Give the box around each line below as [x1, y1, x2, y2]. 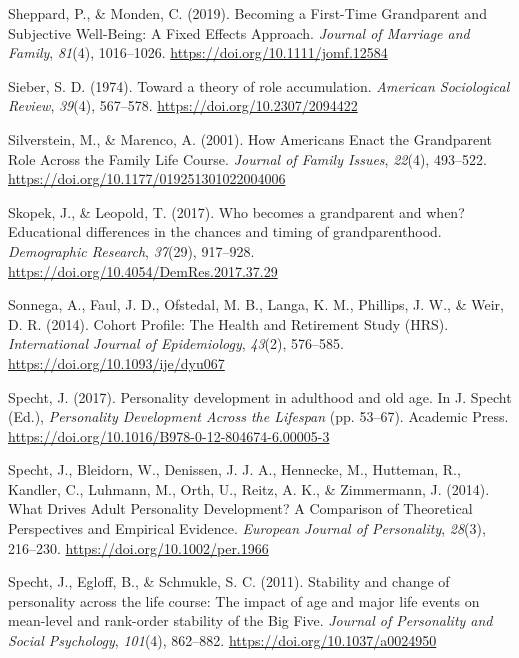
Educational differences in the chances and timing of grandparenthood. [8, 221, 442, 242]
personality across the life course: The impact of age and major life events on [8, 590, 480, 611]
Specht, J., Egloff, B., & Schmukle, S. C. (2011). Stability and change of [8, 571, 450, 592]
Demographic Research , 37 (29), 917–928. [8, 240, 255, 261]
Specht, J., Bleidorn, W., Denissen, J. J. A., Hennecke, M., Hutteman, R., [8, 459, 461, 480]
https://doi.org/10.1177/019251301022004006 [8, 168, 286, 189]
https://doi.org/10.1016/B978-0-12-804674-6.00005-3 [8, 425, 330, 446]
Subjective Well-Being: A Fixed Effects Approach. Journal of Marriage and [8, 22, 470, 43]
